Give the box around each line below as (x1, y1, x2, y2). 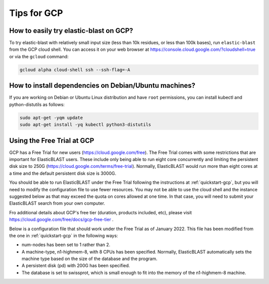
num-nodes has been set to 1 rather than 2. (21, 242, 111, 248)
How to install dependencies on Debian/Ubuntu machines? (9, 81, 196, 90)
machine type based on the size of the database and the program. (21, 256, 158, 262)
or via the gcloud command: (9, 53, 69, 59)
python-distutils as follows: (9, 101, 65, 107)
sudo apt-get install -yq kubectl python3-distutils (19, 122, 151, 128)
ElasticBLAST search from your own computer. (9, 200, 106, 206)
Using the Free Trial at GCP (9, 136, 95, 144)
